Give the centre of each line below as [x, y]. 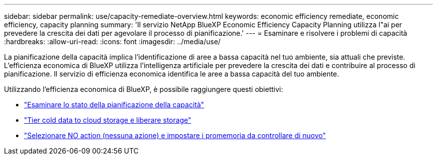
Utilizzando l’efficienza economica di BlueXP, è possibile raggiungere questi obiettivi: [144, 89]
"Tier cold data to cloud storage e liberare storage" [108, 120]
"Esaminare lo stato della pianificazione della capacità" [114, 105]
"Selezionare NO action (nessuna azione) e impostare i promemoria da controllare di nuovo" [175, 135]
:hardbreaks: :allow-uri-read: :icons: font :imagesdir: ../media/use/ [112, 41]
